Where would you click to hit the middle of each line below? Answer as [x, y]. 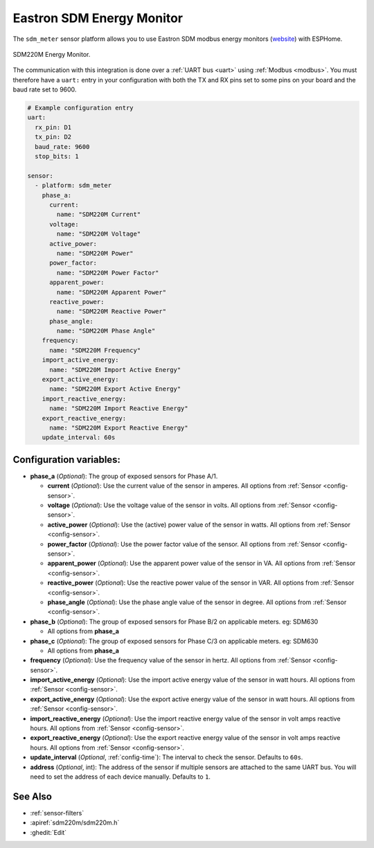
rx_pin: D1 [53, 127]
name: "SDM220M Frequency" [95, 350]
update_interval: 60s [79, 438]
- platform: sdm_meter [73, 186]
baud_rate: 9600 [62, 147]
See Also [32, 796]
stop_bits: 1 [57, 157]
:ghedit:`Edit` [48, 832]
